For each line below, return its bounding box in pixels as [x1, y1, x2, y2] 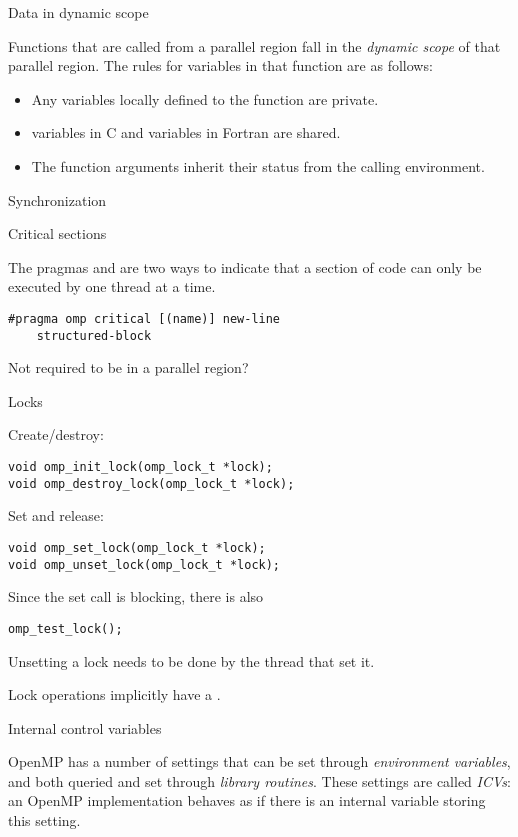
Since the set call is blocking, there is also [8, 586, 264, 607]
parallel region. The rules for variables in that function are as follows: [8, 55, 433, 76]
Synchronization [8, 189, 107, 210]
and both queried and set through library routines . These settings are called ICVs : [8, 770, 511, 791]
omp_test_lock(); [8, 621, 123, 636]
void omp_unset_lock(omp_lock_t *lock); [8, 557, 281, 572]
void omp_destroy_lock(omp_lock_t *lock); [8, 476, 295, 491]
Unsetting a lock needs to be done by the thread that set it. [8, 650, 375, 671]
